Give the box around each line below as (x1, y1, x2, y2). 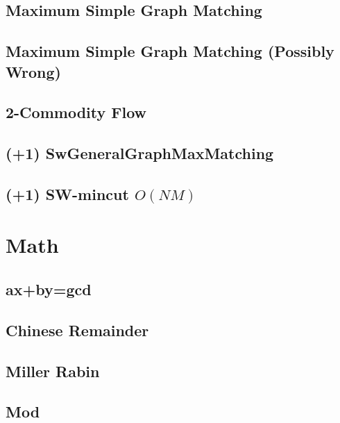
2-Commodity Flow (6, 101, 147, 123)
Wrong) (6, 60, 61, 82)
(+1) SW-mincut (6, 183, 129, 204)
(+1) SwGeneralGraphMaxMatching (6, 142, 274, 164)
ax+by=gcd (6, 279, 92, 300)
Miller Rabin (6, 360, 100, 381)
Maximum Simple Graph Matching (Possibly (6, 40, 334, 62)
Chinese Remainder (6, 319, 149, 340)
